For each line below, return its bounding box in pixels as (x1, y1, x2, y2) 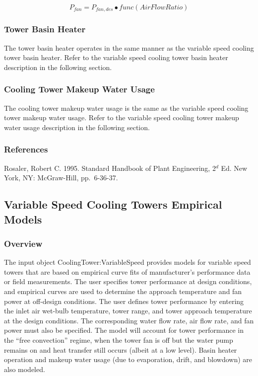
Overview (4, 237, 43, 249)
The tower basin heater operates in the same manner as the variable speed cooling (4, 42, 254, 53)
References (4, 143, 48, 155)
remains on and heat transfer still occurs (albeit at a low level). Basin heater (4, 344, 237, 355)
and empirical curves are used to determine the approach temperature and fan (4, 286, 242, 297)
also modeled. (4, 364, 45, 374)
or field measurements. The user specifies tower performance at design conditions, (4, 276, 252, 287)
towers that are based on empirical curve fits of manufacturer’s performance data (4, 266, 251, 277)
